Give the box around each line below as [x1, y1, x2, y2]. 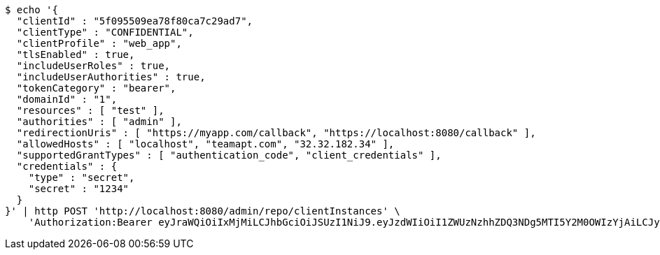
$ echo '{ [5, 4, 58, 15]
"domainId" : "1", [16, 94, 118, 105]
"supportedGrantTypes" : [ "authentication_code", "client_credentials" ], [16, 150, 442, 161]
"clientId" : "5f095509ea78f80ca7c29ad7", [16, 15, 253, 27]
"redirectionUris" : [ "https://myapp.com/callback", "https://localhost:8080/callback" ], [16, 127, 536, 138]
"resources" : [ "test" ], [16, 105, 164, 116]
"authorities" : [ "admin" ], [16, 116, 182, 127]
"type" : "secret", [28, 172, 135, 183]
